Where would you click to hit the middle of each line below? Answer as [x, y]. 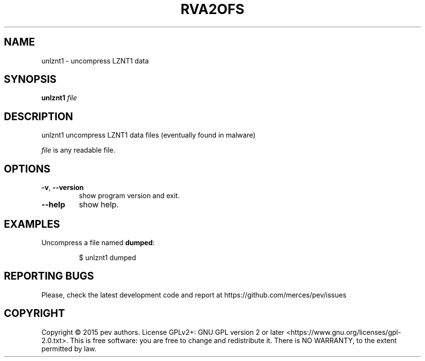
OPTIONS [27, 169]
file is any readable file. [78, 150]
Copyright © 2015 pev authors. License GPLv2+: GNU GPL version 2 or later [163, 332]
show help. [99, 205]
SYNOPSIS [30, 79]
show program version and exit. [129, 196]
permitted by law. [69, 348]
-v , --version [63, 188]
